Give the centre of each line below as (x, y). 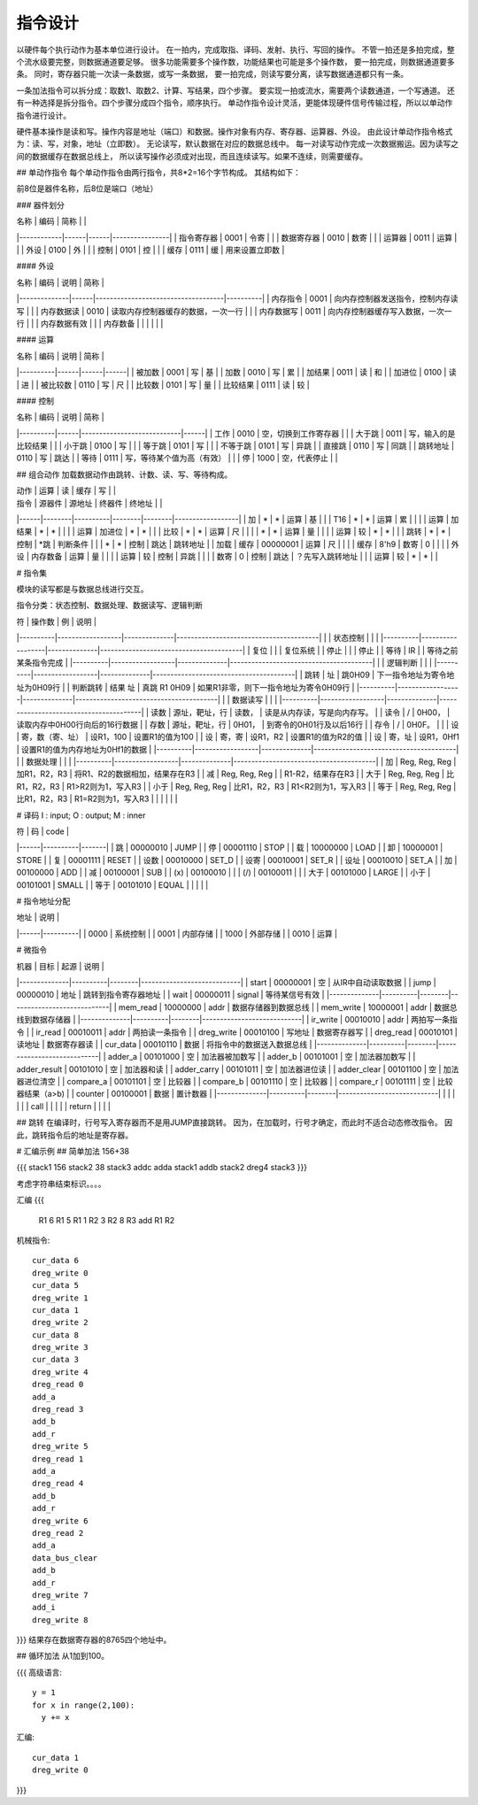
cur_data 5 (56, 1285)
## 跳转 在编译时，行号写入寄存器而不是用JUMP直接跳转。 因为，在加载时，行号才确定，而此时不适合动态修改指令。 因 (235, 1122)
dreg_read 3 (58, 1409)
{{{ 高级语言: (39, 1672)
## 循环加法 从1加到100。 (63, 1656)
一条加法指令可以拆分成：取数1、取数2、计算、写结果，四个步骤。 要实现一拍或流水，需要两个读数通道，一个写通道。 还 (236, 90)
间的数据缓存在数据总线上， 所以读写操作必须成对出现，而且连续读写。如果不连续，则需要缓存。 (192, 156)
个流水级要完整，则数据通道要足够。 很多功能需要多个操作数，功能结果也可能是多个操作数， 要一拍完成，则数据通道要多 (235, 61)
